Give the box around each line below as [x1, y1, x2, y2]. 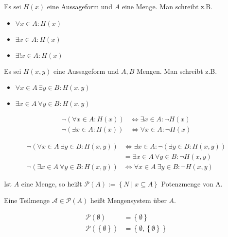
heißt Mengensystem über [90, 195, 167, 205]
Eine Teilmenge [4, 195, 50, 205]
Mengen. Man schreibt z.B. [136, 66, 217, 76]
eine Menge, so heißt [21, 179, 82, 189]
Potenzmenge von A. [161, 179, 223, 189]
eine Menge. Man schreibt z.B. [122, 1, 213, 11]
